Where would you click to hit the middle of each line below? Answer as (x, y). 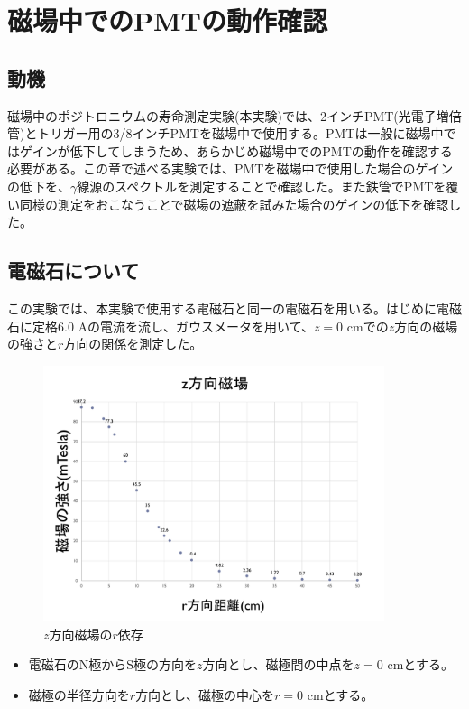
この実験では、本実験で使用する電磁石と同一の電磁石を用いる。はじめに (222, 308)
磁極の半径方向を (79, 694)
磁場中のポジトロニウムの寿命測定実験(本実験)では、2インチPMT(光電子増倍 (234, 115)
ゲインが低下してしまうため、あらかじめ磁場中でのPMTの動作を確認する (236, 150)
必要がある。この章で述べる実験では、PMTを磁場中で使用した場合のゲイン (230, 168)
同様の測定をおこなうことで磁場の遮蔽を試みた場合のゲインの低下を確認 (234, 204)
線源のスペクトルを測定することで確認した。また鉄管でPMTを (262, 186)
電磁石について (74, 271)
